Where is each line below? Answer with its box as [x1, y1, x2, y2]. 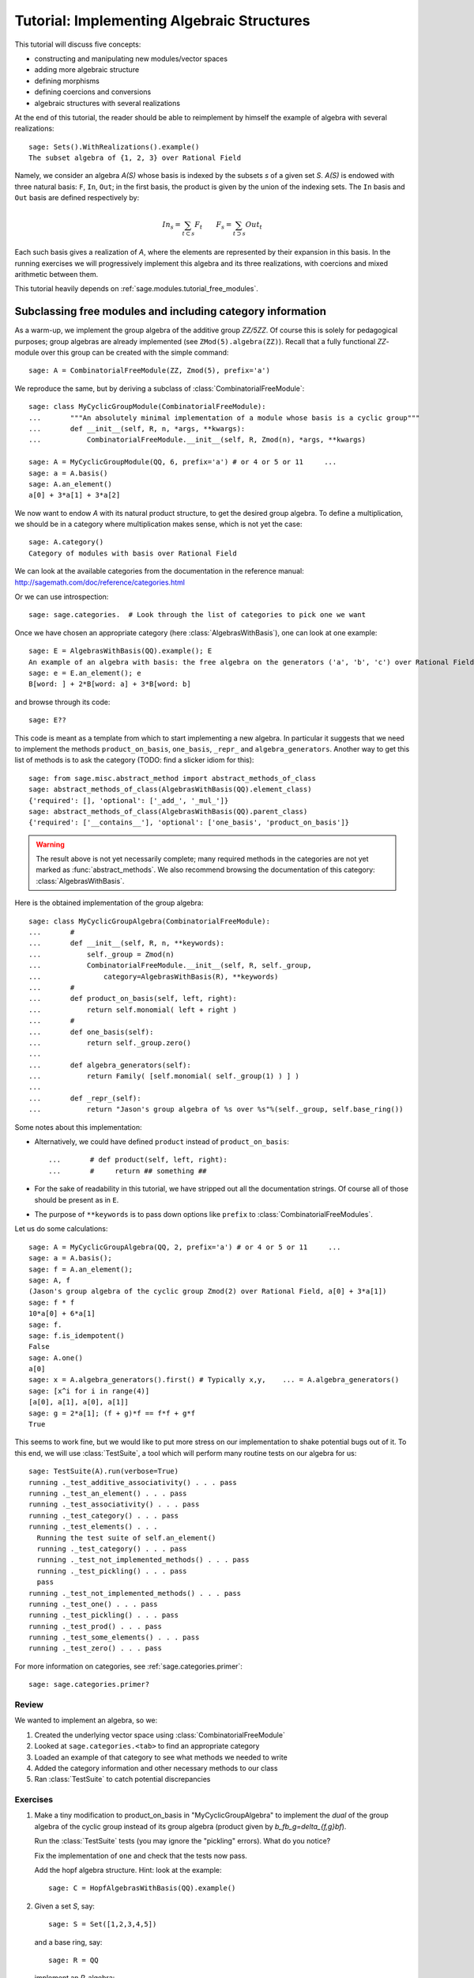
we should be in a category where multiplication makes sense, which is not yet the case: [14, 519, 303, 529]
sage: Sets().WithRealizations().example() [28, 142, 200, 151]
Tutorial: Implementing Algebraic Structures [14, 12, 310, 29]
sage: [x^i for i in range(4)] [28, 1386, 150, 1396]
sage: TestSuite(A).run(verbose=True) [28, 1467, 179, 1476]
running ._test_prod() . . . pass [28, 1622, 162, 1631]
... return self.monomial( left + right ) [28, 1005, 237, 1014]
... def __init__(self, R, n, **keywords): [28, 938, 225, 948]
